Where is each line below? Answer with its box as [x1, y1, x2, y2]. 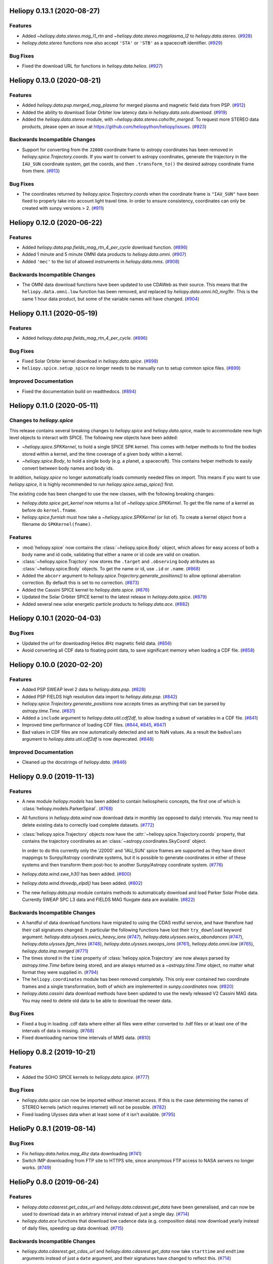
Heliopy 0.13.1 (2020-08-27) [9, 7, 100, 15]
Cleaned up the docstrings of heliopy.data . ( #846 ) [22, 759, 127, 765]
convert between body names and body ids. [22, 465, 114, 471]
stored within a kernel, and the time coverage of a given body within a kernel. [22, 450, 183, 457]
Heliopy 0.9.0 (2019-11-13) [9, 773, 95, 781]
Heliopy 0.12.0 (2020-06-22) [9, 218, 103, 227]
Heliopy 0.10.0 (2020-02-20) [9, 660, 103, 669]
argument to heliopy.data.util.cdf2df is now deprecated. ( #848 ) [22, 736, 154, 742]
